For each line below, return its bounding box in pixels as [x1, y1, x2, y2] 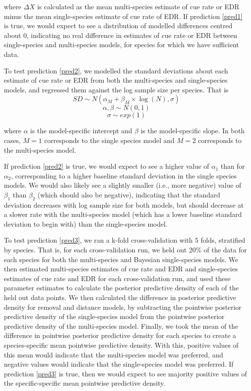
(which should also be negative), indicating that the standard [37, 189, 220, 199]
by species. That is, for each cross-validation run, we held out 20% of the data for [4, 245, 247, 255]
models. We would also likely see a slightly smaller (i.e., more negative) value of [4, 180, 241, 190]
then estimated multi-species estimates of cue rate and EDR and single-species [4, 264, 238, 274]
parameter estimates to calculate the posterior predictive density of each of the [4, 283, 239, 293]
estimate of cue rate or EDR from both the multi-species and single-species [4, 75, 228, 85]
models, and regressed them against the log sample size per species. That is [4, 84, 229, 94]
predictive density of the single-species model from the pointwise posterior [4, 311, 225, 321]
